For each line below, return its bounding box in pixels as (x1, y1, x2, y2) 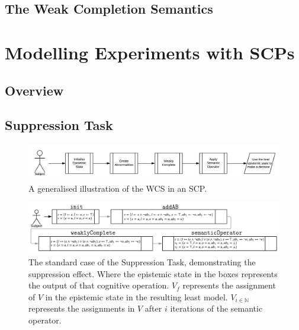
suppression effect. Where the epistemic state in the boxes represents (28, 267, 278, 280)
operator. (28, 314, 62, 326)
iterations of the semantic (170, 302, 263, 315)
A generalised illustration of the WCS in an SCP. (28, 182, 207, 194)
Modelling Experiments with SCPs (5, 40, 295, 64)
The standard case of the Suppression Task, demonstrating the (28, 256, 256, 268)
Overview (5, 81, 64, 99)
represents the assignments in (28, 302, 135, 315)
